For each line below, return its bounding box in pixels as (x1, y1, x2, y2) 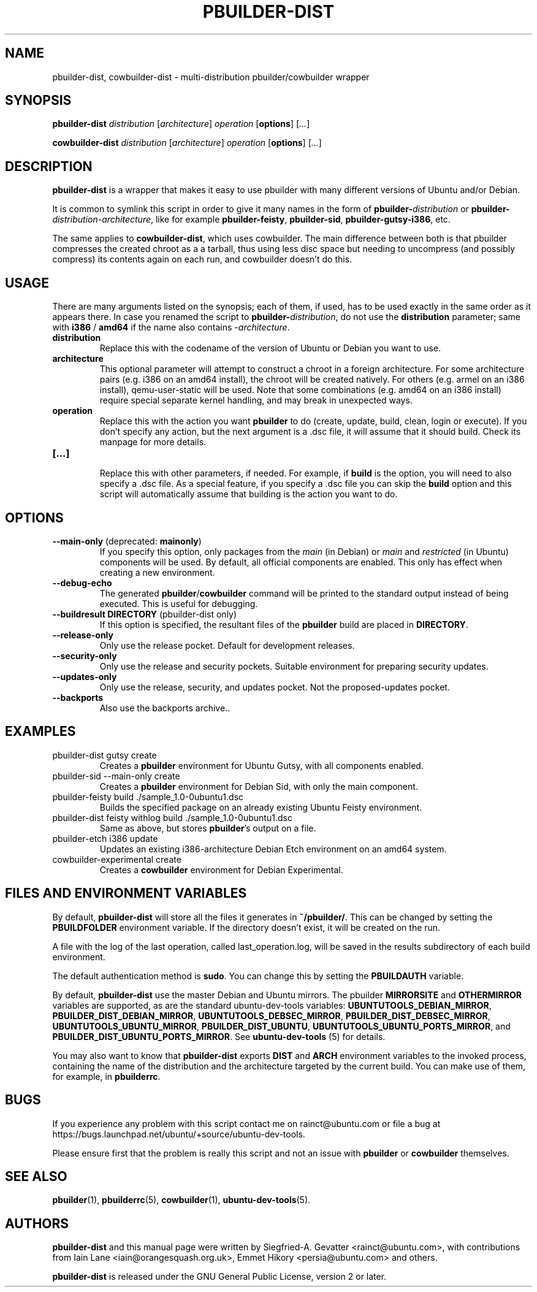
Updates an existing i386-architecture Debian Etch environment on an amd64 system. (99, 843, 447, 854)
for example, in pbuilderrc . (52, 1071, 161, 1082)
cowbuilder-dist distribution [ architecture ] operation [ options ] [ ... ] (52, 137, 322, 148)
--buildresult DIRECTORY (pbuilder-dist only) (52, 608, 237, 619)
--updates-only (52, 671, 117, 682)
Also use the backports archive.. (99, 702, 230, 713)
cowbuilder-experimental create (52, 854, 181, 865)
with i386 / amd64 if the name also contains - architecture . (52, 322, 290, 333)
